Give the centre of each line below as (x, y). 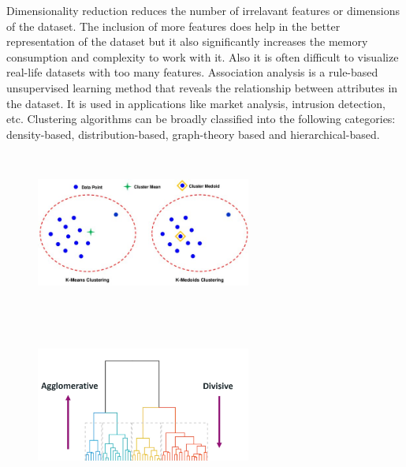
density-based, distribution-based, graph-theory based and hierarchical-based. (193, 134)
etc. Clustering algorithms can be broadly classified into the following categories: (201, 119)
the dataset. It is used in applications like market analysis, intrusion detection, (196, 103)
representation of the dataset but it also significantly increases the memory (187, 41)
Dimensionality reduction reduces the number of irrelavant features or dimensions (203, 10)
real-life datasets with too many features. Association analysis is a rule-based (192, 72)
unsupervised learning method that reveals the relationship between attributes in (202, 87)
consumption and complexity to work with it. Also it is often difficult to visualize (203, 56)
